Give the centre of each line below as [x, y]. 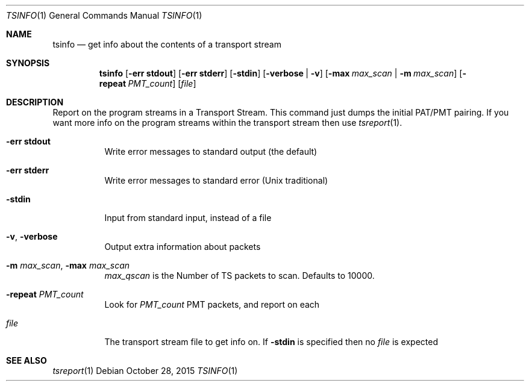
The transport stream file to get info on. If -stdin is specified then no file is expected [271, 342]
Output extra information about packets [183, 247]
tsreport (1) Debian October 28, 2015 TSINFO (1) [145, 371]
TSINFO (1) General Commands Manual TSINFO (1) [104, 15]
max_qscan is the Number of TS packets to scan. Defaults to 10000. [239, 275]
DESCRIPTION [35, 102]
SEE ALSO [27, 360]
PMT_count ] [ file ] [162, 83]
